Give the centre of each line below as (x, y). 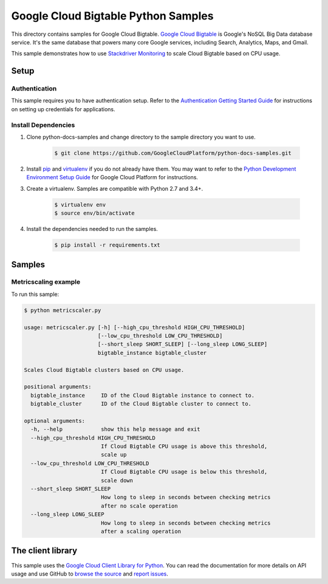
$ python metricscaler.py (63, 310)
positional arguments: (58, 387)
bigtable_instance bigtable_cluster (152, 353)
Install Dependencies (43, 125)
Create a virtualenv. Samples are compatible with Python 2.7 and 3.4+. (115, 188)
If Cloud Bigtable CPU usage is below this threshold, (184, 472)
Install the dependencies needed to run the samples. (92, 229)
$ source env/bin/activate (94, 213)
